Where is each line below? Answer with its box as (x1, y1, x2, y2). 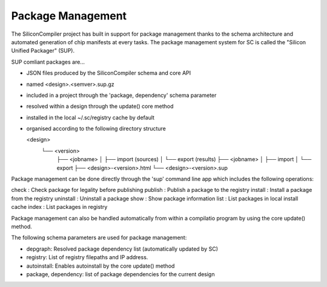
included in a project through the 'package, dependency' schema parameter (26, 91, 217, 99)
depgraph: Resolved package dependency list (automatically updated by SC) (26, 245, 218, 252)
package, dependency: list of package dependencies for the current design (26, 270, 215, 278)
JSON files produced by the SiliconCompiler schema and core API (26, 70, 191, 77)
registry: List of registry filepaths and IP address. (26, 254, 148, 261)
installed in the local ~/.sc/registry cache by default (26, 114, 154, 121)
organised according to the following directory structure (26, 125, 166, 133)
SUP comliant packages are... (11, 58, 85, 65)
